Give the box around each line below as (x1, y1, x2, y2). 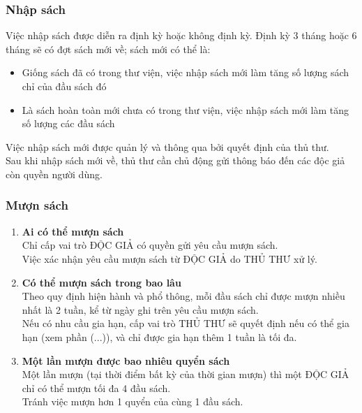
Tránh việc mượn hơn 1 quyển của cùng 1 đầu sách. (22, 394, 243, 409)
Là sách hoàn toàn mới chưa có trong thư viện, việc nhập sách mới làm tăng (22, 102, 349, 117)
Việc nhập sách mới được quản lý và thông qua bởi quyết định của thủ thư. (6, 139, 329, 154)
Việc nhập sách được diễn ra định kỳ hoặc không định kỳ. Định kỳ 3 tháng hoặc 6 (6, 28, 357, 43)
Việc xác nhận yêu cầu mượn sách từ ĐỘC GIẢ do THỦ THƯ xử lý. (22, 251, 317, 266)
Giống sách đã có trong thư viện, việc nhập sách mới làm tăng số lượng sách (22, 65, 349, 80)
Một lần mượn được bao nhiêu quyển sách (22, 353, 230, 368)
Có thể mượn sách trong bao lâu (22, 275, 181, 289)
